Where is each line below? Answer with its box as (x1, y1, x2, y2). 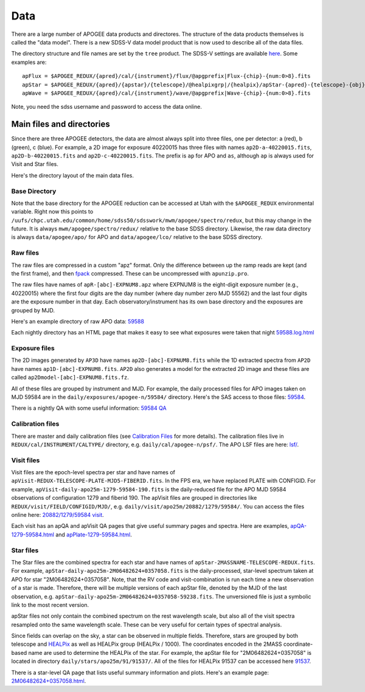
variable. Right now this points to (11, 208, 94, 215)
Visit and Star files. (11, 161, 59, 168)
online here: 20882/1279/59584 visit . (11, 511, 105, 519)
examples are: (11, 58, 47, 66)
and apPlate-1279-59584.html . (55, 531, 132, 538)
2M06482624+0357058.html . (11, 677, 86, 685)
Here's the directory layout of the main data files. (11, 171, 134, 179)
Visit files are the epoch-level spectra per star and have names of (11, 469, 176, 476)
